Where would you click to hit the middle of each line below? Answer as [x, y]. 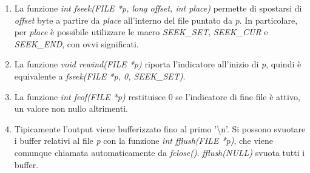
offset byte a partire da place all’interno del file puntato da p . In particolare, [156, 20]
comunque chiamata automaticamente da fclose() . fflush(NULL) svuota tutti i [160, 152]
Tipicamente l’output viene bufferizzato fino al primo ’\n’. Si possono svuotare [160, 128]
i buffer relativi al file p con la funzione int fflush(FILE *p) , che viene [143, 141]
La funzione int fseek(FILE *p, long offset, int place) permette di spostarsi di [158, 8]
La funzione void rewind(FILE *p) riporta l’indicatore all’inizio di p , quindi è [158, 64]
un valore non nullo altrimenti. [71, 108]
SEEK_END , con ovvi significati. [76, 43]
